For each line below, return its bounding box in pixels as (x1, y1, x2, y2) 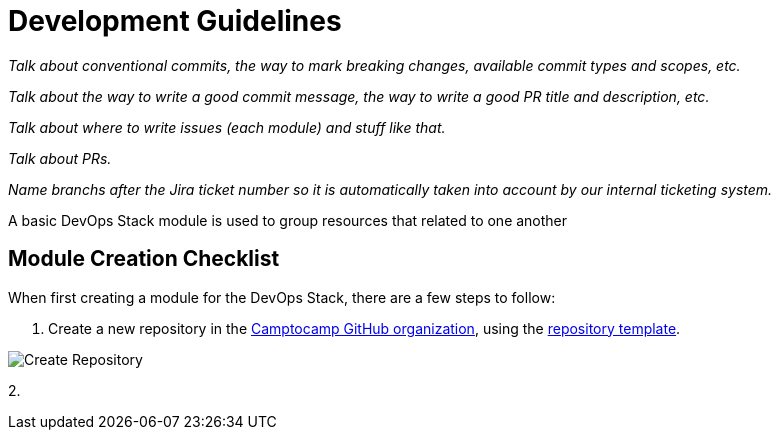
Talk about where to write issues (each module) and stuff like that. (8, 118, 446, 136)
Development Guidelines (8, 4, 342, 38)
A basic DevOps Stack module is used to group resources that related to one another (8, 211, 568, 229)
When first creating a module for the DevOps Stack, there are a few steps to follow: (8, 288, 556, 306)
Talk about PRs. (8, 149, 112, 167)
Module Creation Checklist (8, 246, 280, 272)
